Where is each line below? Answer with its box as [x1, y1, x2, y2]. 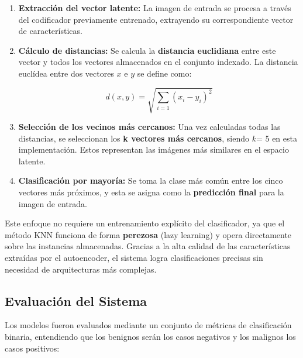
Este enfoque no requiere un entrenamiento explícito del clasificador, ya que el [5, 217, 285, 229]
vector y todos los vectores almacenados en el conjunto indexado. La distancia [18, 56, 298, 68]
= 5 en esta [256, 132, 297, 144]
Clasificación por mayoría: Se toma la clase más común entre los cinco [18, 174, 283, 187]
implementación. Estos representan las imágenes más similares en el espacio [18, 143, 289, 156]
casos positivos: [5, 342, 60, 354]
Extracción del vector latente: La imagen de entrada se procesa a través [18, 2, 291, 13]
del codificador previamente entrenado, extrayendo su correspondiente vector [18, 13, 294, 25]
